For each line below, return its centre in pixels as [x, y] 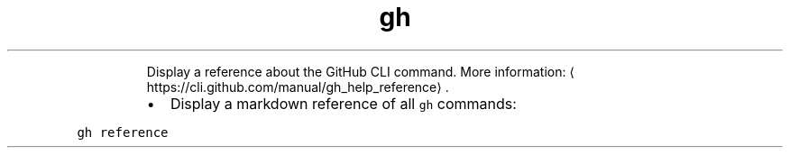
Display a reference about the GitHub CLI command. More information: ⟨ [360, 71]
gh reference [123, 132]
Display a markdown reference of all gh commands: [343, 103]
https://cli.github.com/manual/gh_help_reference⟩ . [298, 87]
